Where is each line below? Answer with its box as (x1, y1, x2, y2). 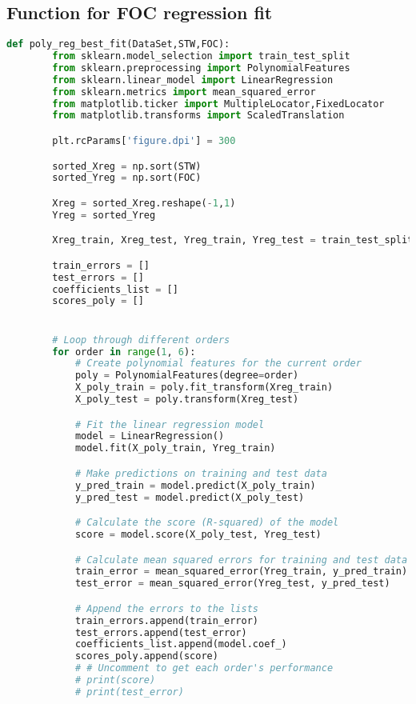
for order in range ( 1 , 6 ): (52, 346, 196, 358)
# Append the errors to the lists (74, 602, 258, 614)
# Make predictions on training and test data (74, 467, 327, 479)
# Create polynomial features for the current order (74, 358, 362, 370)
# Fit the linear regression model (74, 418, 265, 430)
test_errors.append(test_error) (74, 626, 247, 638)
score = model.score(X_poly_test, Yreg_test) (74, 529, 322, 541)
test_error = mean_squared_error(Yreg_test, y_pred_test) (74, 578, 390, 590)
